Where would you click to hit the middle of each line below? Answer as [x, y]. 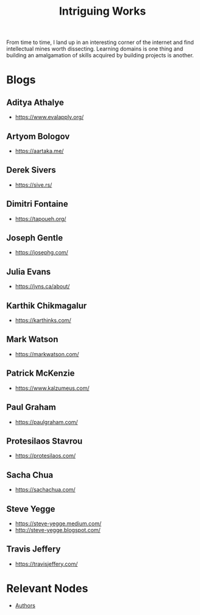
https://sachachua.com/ [45, 490]
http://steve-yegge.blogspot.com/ [58, 530]
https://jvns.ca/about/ [42, 286]
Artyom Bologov [38, 136]
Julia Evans [29, 272]
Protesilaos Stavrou [45, 441]
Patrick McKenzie [41, 373]
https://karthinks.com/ [43, 320]
